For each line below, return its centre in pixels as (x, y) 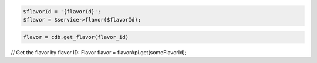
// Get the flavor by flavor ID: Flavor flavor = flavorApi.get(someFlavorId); (99, 52)
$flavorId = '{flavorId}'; (62, 11)
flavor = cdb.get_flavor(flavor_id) (76, 37)
